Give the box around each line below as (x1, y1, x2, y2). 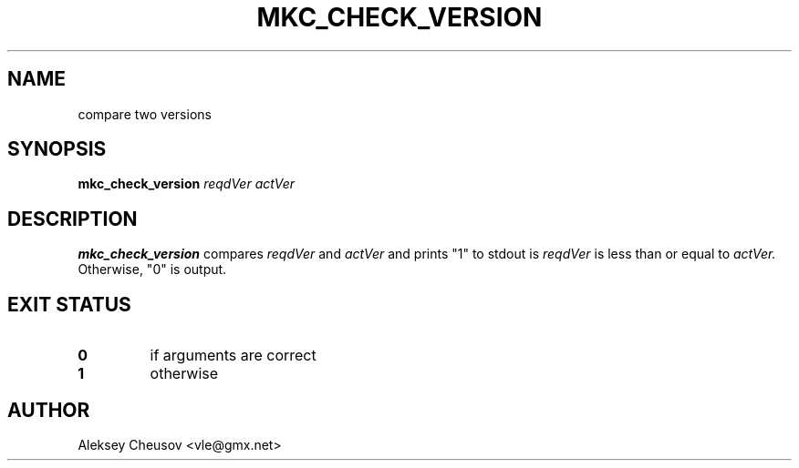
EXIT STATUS (7, 292, 131, 316)
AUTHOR (7, 398, 90, 422)
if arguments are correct (150, 346, 316, 365)
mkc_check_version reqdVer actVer (78, 176, 295, 192)
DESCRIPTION (7, 207, 138, 230)
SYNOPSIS (7, 137, 107, 161)
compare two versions (78, 106, 212, 122)
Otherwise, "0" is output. (78, 261, 227, 278)
